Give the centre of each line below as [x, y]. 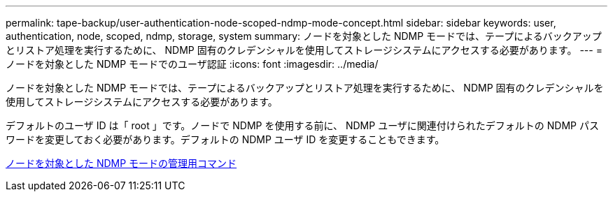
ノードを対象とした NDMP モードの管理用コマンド [121, 163]
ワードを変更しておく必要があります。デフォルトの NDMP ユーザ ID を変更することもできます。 [225, 139]
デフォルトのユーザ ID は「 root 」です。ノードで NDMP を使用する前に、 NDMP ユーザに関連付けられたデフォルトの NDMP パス [302, 125]
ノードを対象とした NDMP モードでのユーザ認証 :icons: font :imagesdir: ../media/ [192, 64]
